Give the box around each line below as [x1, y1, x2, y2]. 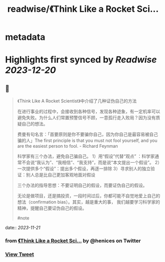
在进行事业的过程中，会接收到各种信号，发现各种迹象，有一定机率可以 [17, 109, 161, 115]
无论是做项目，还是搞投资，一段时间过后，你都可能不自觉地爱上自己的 [17, 193, 161, 199]
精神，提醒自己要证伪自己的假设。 [17, 205, 87, 211]
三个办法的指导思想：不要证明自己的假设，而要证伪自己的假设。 [17, 182, 147, 188]
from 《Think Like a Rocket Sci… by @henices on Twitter [5, 237, 141, 244]
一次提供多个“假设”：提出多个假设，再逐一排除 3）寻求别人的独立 [17, 166, 151, 172]
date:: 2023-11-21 [5, 225, 41, 231]
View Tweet [5, 251, 35, 258]
